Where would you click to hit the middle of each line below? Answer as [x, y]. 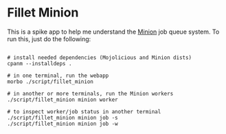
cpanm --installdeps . [39, 63]
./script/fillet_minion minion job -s [63, 118]
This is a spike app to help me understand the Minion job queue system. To [113, 32]
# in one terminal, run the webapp [58, 76]
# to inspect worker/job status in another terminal [84, 111]
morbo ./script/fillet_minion [50, 81]
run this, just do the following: [49, 38]
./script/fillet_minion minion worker [63, 100]
